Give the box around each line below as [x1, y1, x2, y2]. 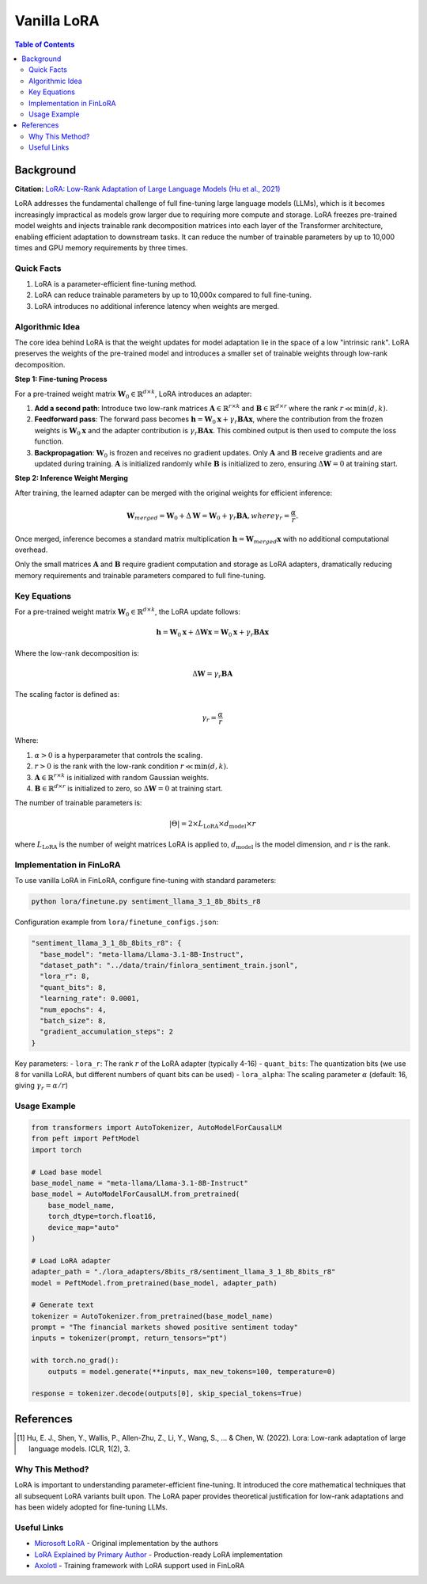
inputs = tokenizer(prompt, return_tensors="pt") [31, 1334, 228, 1342]
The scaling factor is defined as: [14, 690, 120, 699]
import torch [31, 1145, 82, 1154]
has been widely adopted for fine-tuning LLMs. [14, 1502, 168, 1512]
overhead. [14, 545, 48, 554]
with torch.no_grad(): [31, 1356, 119, 1365]
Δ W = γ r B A [192, 669, 233, 680]
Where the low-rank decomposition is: [14, 648, 140, 657]
